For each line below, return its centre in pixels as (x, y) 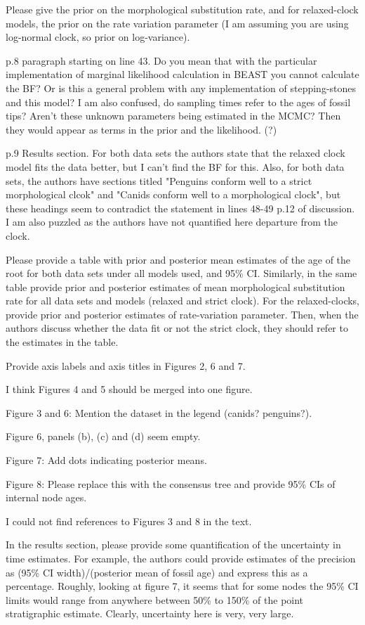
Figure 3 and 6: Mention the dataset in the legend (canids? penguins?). (159, 412)
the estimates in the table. (62, 342)
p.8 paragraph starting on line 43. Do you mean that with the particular (161, 60)
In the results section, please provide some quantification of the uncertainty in (173, 545)
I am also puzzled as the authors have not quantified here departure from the (172, 222)
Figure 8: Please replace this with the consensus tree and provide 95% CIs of (171, 483)
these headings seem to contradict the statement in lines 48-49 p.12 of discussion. (180, 208)
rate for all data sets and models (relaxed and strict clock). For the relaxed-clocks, (183, 301)
